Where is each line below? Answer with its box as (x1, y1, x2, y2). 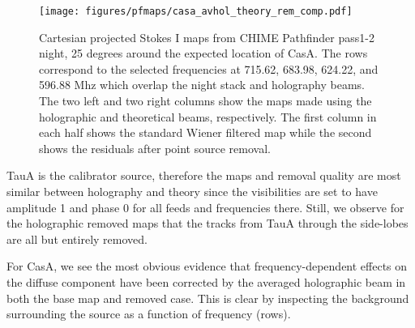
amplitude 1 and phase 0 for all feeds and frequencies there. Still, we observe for (6, 198, 404, 215)
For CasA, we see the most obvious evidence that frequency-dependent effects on (6, 258, 408, 275)
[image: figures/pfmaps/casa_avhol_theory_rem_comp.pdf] (39, 6, 353, 17)
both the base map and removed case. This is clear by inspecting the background (6, 289, 409, 306)
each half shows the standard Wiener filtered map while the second (39, 124, 372, 141)
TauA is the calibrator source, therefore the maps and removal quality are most (6, 167, 401, 184)
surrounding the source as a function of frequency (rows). (6, 305, 291, 322)
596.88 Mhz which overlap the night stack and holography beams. (39, 76, 365, 93)
